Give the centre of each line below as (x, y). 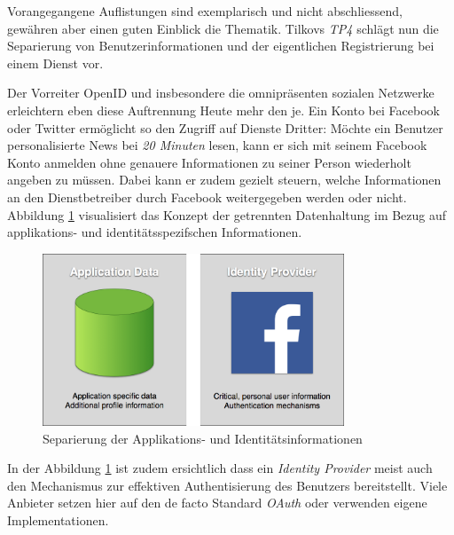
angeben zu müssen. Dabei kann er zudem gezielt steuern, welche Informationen (224, 180)
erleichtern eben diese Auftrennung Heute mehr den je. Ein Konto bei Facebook (223, 110)
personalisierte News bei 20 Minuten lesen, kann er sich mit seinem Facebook (217, 145)
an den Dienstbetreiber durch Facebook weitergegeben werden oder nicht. (207, 197)
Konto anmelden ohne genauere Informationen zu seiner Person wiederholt (209, 162)
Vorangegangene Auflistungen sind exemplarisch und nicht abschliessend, (205, 11)
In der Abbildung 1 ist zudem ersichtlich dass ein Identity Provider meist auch (220, 468)
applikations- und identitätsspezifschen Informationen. (155, 232)
